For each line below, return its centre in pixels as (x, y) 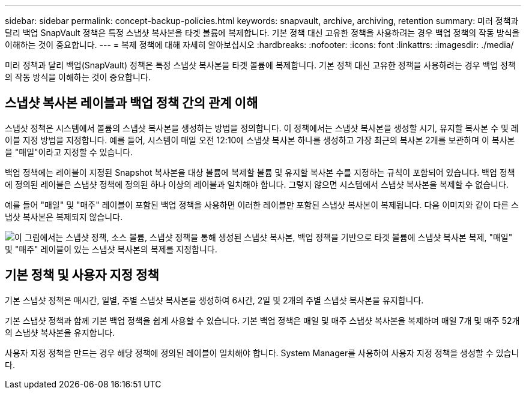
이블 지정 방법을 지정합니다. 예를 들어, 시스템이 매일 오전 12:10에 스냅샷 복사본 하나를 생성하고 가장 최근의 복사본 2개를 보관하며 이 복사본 (260, 140)
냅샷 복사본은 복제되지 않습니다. (64, 216)
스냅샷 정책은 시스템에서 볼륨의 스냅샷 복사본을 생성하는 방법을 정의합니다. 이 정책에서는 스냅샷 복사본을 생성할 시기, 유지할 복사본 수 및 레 (262, 128)
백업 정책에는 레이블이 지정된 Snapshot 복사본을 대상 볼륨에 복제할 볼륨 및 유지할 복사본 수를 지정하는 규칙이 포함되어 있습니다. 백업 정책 (260, 172)
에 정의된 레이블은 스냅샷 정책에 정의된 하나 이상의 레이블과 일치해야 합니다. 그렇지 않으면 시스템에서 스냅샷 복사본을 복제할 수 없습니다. (257, 184)
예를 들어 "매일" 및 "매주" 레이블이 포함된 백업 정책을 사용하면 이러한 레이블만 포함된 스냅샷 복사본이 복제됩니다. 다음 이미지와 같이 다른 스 (262, 204)
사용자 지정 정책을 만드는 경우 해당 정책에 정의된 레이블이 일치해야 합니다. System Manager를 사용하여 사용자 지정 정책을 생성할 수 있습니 (262, 353)
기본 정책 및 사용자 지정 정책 (82, 275)
